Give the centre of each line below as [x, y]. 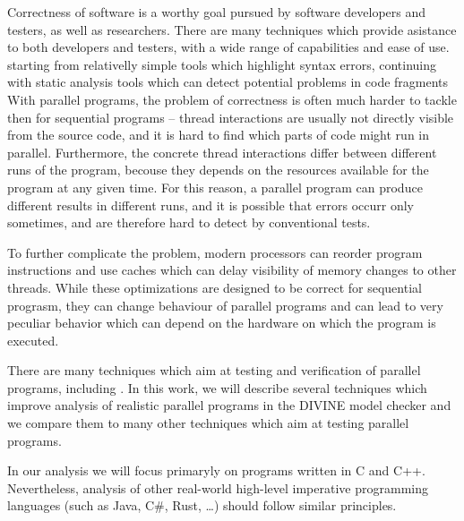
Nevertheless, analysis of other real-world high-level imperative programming [218, 487]
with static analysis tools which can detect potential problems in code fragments [228, 82]
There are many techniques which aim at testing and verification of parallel [214, 370]
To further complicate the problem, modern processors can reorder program [215, 252]
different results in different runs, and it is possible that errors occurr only [211, 205]
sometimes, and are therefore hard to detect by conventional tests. [189, 222]
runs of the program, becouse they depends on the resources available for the [218, 170]
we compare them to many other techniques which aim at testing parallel [208, 423]
